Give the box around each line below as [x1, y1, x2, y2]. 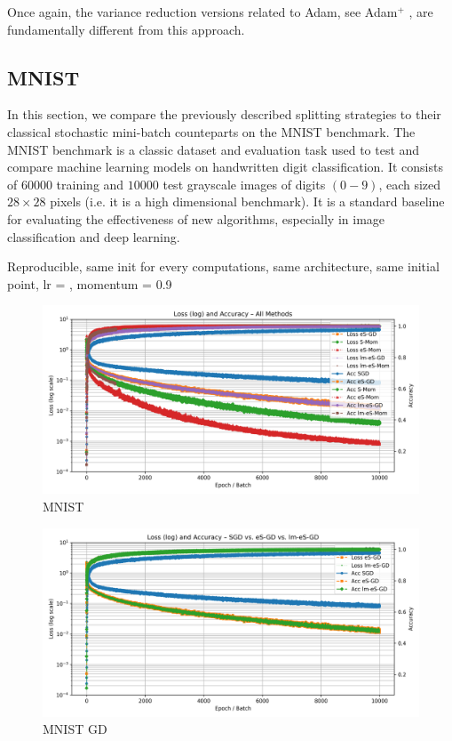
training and [56, 174, 124, 193]
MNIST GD [43, 720, 107, 738]
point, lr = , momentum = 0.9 [7, 274, 172, 293]
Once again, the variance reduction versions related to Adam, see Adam [7, 3, 398, 20]
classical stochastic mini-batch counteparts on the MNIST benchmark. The [7, 122, 416, 141]
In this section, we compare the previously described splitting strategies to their [7, 105, 441, 124]
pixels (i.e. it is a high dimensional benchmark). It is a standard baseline [50, 192, 445, 211]
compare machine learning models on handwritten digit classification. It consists [7, 157, 443, 176]
